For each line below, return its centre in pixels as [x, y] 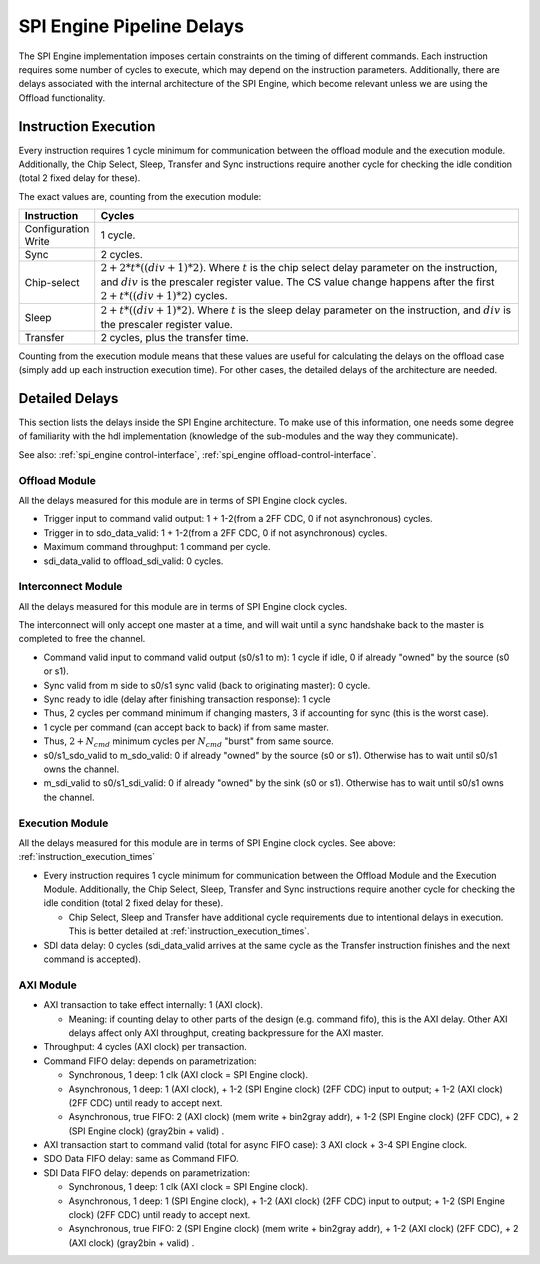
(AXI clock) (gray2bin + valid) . [131, 1242]
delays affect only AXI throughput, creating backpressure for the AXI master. [226, 1032]
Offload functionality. [61, 97]
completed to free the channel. [82, 639]
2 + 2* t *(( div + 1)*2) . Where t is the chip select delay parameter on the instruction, [299, 268]
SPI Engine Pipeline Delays [131, 26]
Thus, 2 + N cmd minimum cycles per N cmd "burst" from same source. [188, 742]
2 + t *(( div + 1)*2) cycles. [164, 295]
